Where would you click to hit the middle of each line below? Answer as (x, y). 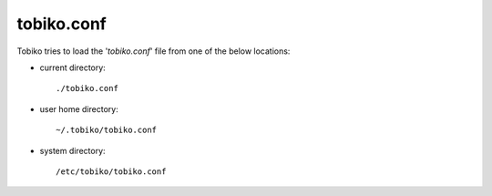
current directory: (73, 67)
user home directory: (79, 108)
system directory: (72, 150)
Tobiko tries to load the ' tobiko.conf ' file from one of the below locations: (154, 51)
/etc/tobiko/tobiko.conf (111, 171)
